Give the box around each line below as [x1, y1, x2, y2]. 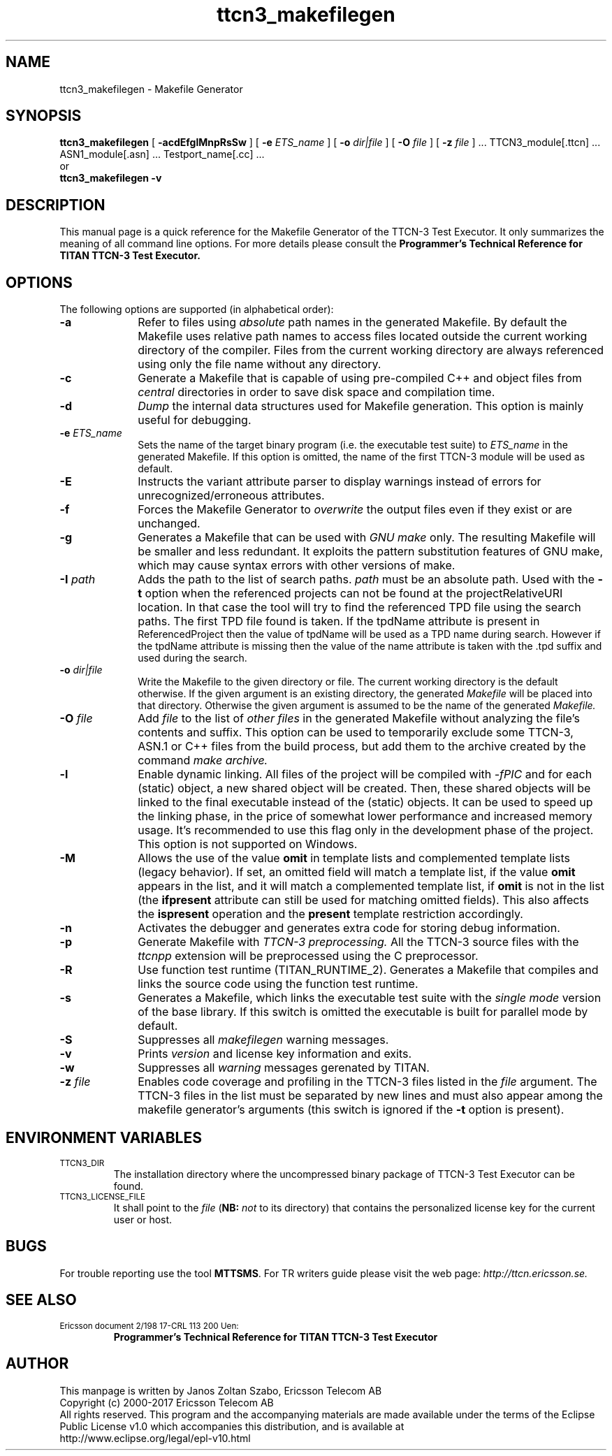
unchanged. [138, 516, 201, 531]
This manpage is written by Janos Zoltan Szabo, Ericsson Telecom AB [59, 1384, 382, 1397]
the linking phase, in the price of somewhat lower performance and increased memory [138, 809, 592, 824]
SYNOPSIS [6, 107, 82, 125]
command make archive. [138, 753, 268, 768]
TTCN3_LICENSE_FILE [59, 1191, 146, 1202]
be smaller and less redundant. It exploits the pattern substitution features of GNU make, [138, 544, 604, 559]
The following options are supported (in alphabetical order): [59, 303, 334, 316]
